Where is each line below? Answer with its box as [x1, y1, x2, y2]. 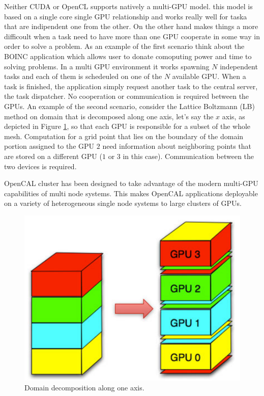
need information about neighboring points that [102, 141, 252, 151]
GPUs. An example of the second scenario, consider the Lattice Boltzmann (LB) [4, 100, 255, 111]
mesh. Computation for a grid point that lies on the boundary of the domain [4, 130, 244, 141]
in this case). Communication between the [123, 150, 254, 161]
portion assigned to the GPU [4, 141, 95, 151]
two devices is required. [4, 161, 77, 171]
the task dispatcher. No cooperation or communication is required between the [4, 91, 249, 101]
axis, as [222, 111, 245, 121]
